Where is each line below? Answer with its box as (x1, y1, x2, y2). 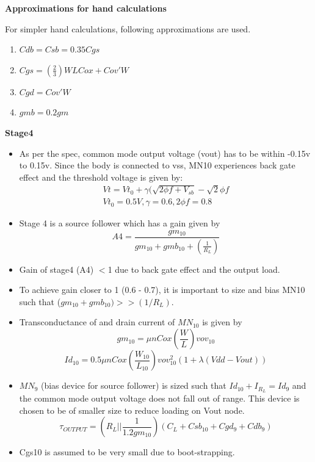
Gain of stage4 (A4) (19, 262, 94, 275)
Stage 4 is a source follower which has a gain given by (19, 217, 220, 229)
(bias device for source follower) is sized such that (40, 379, 226, 392)
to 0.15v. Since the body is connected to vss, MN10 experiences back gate (19, 159, 295, 171)
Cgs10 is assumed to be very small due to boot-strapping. (19, 446, 235, 458)
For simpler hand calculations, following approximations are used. (5, 22, 251, 35)
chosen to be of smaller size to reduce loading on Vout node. (19, 403, 245, 416)
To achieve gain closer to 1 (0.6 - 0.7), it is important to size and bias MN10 (19, 283, 305, 296)
